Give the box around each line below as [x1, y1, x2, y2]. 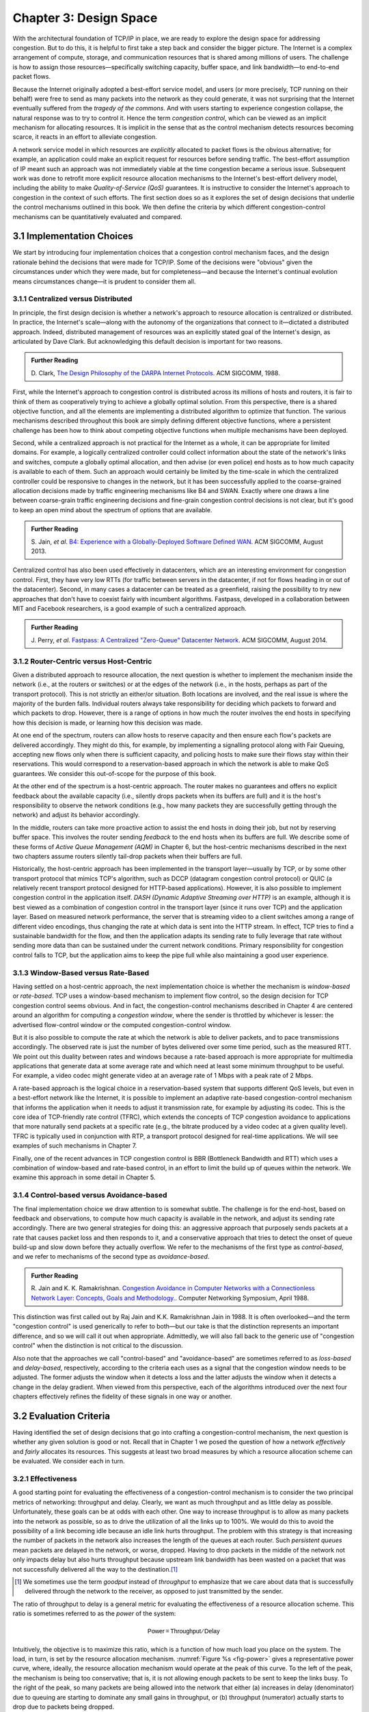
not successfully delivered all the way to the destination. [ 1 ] [12, 1565, 178, 1573]
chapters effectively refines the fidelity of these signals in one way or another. [12, 1392, 232, 1400]
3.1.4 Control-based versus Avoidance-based [12, 1190, 167, 1200]
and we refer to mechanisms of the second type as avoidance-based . [12, 1252, 210, 1261]
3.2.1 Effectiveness [12, 1474, 78, 1483]
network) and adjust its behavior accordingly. [12, 811, 140, 819]
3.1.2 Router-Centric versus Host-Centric [12, 656, 152, 666]
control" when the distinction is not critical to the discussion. [12, 1342, 183, 1350]
